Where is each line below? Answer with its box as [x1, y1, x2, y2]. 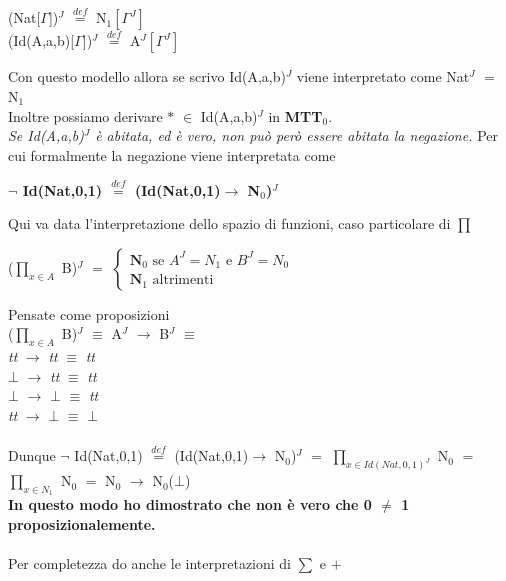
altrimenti [152, 273, 214, 288]
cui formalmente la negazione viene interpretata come [8, 144, 336, 165]
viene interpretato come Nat [296, 66, 470, 87]
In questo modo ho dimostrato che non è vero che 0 [8, 494, 372, 515]
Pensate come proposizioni [8, 303, 170, 324]
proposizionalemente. [8, 514, 156, 535]
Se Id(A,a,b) [8, 125, 84, 146]
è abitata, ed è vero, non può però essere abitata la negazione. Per [95, 125, 498, 146]
